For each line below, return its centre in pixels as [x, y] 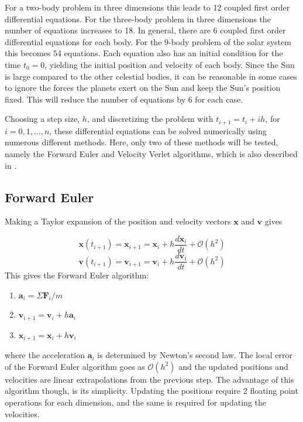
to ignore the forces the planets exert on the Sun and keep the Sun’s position [143, 88]
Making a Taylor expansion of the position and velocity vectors [118, 221]
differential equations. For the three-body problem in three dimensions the [138, 18]
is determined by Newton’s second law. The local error [195, 355]
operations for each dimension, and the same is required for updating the [135, 402]
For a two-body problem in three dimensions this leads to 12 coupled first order [147, 7]
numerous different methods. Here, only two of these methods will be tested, [142, 142]
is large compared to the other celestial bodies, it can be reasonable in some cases [151, 76]
